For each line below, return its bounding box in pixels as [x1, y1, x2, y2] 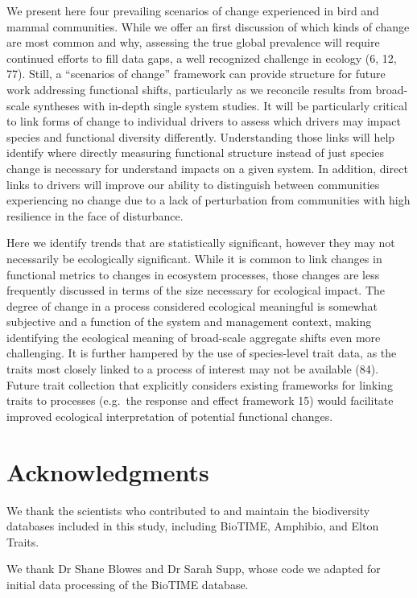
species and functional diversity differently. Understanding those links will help [6, 128, 395, 145]
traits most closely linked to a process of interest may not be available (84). [6, 361, 379, 377]
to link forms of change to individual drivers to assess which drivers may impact [6, 113, 401, 130]
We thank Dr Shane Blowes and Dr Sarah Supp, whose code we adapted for [6, 560, 381, 577]
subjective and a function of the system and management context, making [6, 313, 372, 330]
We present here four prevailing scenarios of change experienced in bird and [6, 2, 379, 19]
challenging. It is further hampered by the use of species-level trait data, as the [6, 344, 397, 361]
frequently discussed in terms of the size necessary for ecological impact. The [6, 282, 386, 299]
